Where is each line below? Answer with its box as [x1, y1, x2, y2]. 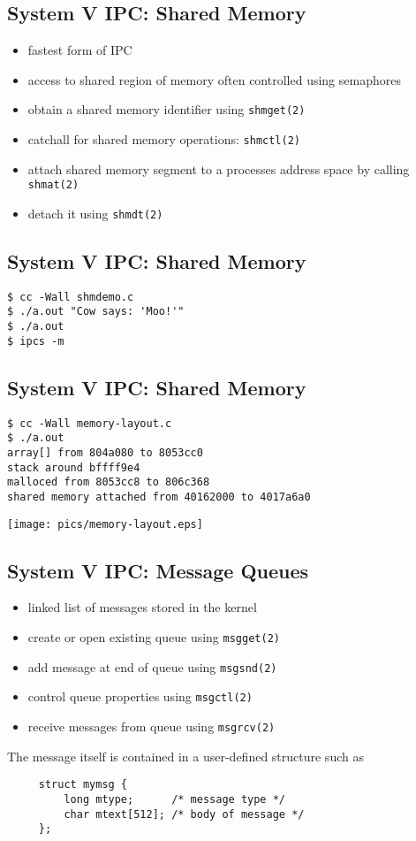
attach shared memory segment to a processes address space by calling [27, 159, 410, 178]
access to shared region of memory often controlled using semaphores [27, 70, 401, 88]
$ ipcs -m [7, 334, 64, 348]
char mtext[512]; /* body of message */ [64, 807, 305, 821]
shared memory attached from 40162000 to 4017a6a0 [7, 490, 311, 503]
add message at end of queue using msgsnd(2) [27, 657, 277, 676]
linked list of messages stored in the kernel [27, 598, 257, 616]
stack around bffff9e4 [7, 461, 140, 474]
